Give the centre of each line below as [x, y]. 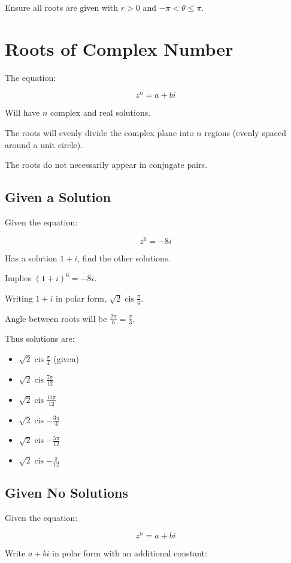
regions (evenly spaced [245, 132]
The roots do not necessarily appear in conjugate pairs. [106, 165]
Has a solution [31, 258]
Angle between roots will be [56, 318]
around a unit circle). [44, 144]
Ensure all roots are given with [62, 7]
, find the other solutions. [124, 258]
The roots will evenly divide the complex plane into [99, 132]
